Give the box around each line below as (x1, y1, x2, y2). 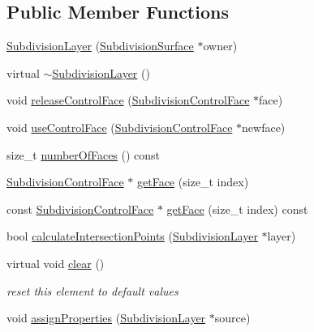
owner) (203, 37, 238, 54)
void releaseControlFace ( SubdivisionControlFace (6, 92, 250, 109)
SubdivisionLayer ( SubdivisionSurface (6, 37, 194, 54)
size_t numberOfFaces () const (6, 146, 161, 163)
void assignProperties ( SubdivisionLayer (6, 309, 206, 326)
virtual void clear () (6, 254, 105, 271)
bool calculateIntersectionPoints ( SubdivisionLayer (6, 228, 258, 245)
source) (214, 309, 251, 326)
